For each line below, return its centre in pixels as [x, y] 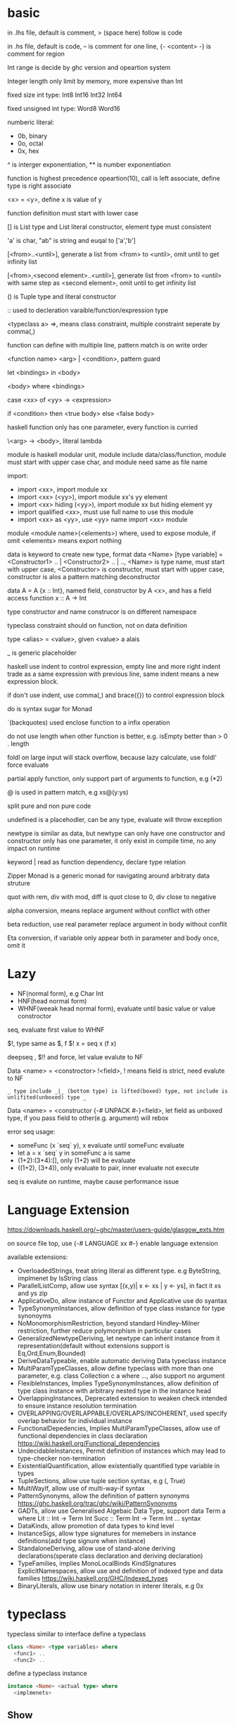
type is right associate [39, 186]
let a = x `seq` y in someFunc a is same [74, 1153]
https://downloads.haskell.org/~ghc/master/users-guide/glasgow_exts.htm [116, 1230]
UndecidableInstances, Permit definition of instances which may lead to [121, 1451]
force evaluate [28, 765]
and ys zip [32, 1293]
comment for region [36, 54]
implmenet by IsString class [58, 1278]
